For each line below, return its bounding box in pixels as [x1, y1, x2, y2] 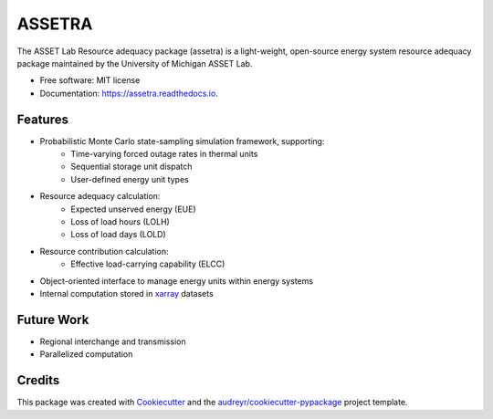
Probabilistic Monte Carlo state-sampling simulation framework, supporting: [39, 135, 325, 146]
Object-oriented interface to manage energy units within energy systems [39, 275, 314, 287]
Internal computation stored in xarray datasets [39, 288, 214, 299]
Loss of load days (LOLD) [70, 229, 166, 240]
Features [16, 111, 68, 127]
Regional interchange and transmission [39, 336, 186, 347]
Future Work [16, 311, 89, 328]
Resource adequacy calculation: [39, 191, 161, 202]
